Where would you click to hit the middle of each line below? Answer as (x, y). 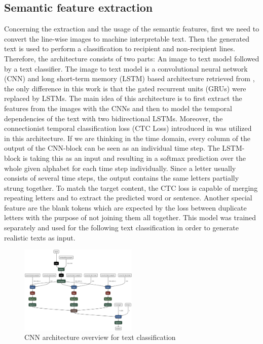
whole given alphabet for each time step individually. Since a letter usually (120, 168)
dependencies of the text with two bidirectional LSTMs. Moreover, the (114, 118)
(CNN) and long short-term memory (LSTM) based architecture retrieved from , (129, 78)
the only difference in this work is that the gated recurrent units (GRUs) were (125, 88)
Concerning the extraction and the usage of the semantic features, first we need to (132, 29)
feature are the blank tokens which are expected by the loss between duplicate (125, 207)
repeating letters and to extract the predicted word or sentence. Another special (128, 198)
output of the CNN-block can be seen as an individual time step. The (112, 148)
